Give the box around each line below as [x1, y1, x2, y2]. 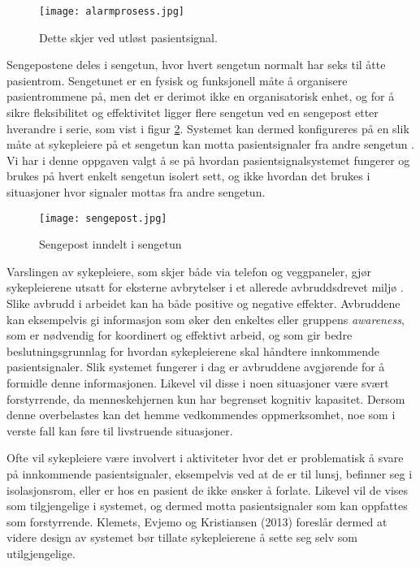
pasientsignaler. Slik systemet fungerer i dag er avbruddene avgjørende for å [6, 358, 385, 375]
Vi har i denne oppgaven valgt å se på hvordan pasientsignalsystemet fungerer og [6, 151, 410, 168]
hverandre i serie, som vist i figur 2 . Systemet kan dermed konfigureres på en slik [6, 119, 409, 136]
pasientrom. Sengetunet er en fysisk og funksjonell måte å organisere [6, 71, 348, 89]
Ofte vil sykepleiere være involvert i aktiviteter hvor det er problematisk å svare [6, 449, 404, 466]
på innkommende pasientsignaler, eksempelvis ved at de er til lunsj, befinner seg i [6, 465, 413, 482]
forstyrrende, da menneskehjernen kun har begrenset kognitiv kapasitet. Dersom [6, 390, 405, 407]
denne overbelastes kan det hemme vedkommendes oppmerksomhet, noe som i [6, 406, 396, 423]
